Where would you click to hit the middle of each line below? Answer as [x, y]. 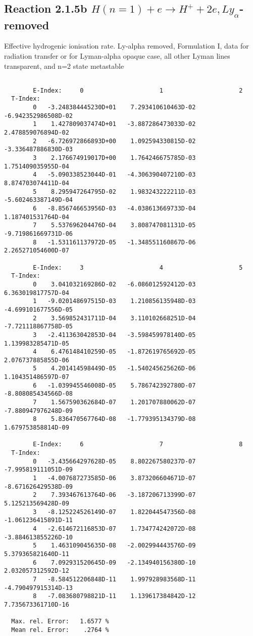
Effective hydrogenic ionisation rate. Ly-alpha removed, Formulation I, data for [126, 46]
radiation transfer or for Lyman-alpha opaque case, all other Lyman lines [117, 55]
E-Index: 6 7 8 [138, 444]
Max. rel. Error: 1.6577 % [60, 622]
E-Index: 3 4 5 [138, 267]
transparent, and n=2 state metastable [64, 66]
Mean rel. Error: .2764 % [60, 630]
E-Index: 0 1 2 [138, 90]
